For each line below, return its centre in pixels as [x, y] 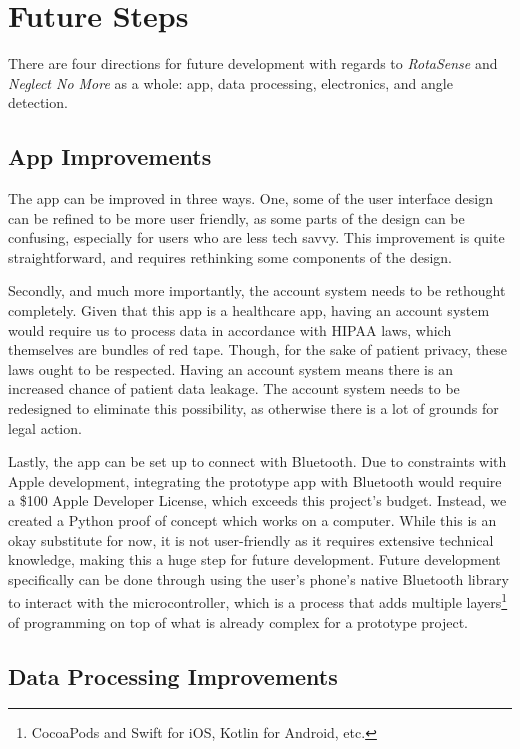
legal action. [45, 427]
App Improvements [110, 156]
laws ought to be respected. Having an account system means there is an [230, 368]
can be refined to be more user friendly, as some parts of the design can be [236, 217]
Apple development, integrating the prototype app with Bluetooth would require [255, 480]
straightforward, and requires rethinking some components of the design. [230, 256]
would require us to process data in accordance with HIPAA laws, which [230, 329]
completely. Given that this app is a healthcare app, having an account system [249, 310]
